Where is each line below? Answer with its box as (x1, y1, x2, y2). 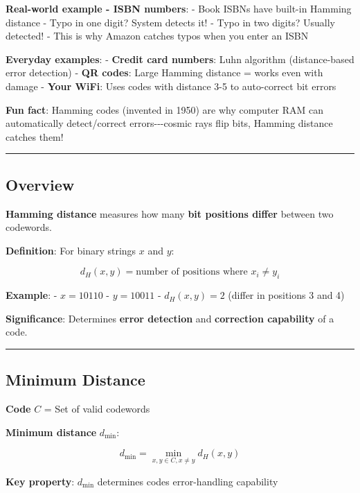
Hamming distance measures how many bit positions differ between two (6, 206, 334, 220)
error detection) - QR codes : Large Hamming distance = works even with (6, 65, 323, 80)
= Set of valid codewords (44, 401, 150, 416)
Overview (6, 173, 75, 195)
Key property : (6, 474, 75, 488)
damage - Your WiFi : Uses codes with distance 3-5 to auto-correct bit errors (6, 78, 336, 93)
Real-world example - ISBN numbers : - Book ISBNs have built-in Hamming (6, 1, 352, 15)
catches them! (6, 129, 64, 144)
